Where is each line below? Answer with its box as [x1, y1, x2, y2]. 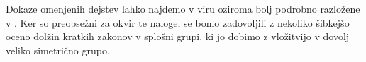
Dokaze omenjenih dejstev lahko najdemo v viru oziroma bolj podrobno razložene [6, 1, 360, 15]
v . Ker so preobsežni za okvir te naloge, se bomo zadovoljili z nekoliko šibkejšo [6, 15, 350, 30]
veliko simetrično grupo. [6, 42, 110, 57]
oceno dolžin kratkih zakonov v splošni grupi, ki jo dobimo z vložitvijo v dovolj [6, 29, 350, 44]
